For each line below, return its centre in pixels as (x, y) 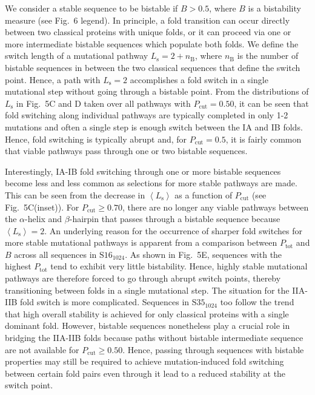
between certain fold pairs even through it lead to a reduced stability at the (145, 373)
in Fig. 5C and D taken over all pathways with (103, 103)
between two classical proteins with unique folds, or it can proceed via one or (148, 32)
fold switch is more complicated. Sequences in (105, 302)
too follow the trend (257, 302)
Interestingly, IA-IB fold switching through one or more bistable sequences (143, 171)
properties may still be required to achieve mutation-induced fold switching (144, 361)
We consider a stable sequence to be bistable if (91, 8)
